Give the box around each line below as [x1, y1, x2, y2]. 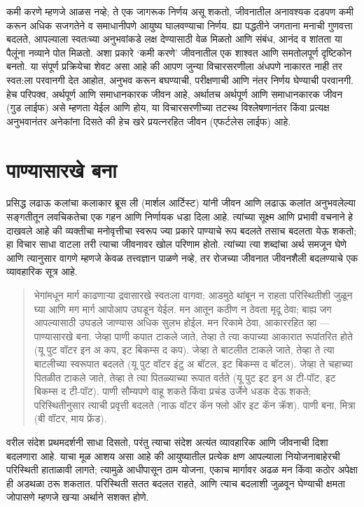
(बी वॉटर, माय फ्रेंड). [34, 411, 107, 426]
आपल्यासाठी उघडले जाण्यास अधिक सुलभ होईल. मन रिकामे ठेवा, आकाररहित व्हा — [34, 315, 330, 330]
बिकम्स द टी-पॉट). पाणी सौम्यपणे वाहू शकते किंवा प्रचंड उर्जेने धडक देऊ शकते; [34, 384, 311, 398]
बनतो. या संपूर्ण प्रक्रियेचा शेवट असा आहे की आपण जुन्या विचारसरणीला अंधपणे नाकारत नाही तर [6, 59, 342, 74]
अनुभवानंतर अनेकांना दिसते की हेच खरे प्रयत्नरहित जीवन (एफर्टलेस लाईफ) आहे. [6, 113, 291, 128]
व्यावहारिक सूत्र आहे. [6, 264, 78, 279]
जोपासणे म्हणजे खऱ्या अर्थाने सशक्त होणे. [6, 489, 149, 504]
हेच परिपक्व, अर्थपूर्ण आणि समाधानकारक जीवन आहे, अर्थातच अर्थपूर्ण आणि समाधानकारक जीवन [6, 86, 343, 101]
